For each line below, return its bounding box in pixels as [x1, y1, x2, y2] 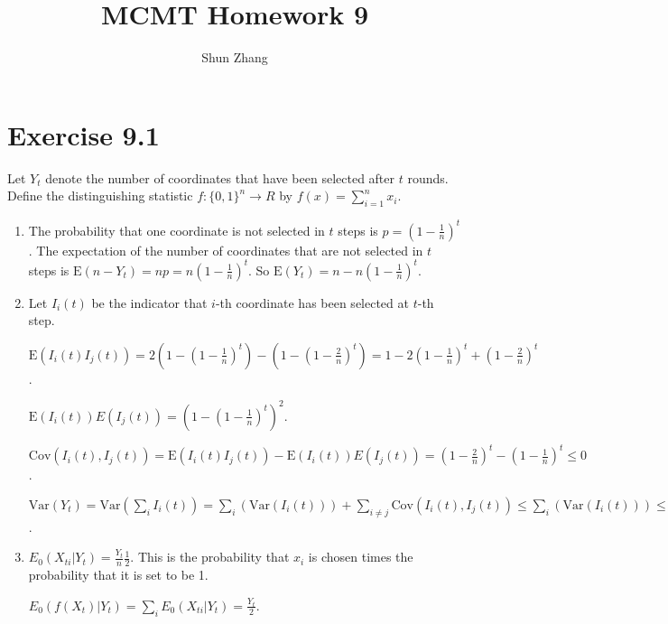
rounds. [407, 168, 449, 187]
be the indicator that [91, 293, 208, 312]
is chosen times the [308, 547, 413, 566]
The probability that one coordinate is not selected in [28, 220, 325, 239]
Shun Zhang [201, 48, 268, 67]
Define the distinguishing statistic [7, 186, 193, 205]
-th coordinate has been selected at [215, 293, 409, 312]
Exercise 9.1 [7, 116, 160, 153]
